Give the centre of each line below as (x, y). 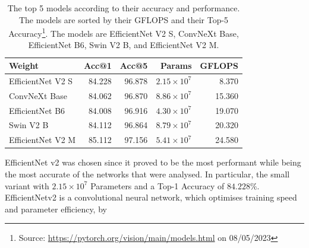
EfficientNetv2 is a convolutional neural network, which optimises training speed (151, 197)
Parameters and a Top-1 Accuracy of (157, 185)
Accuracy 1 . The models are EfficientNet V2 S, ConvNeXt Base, (124, 32)
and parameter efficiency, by (56, 209)
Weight (24, 66)
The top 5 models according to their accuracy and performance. (124, 8)
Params (176, 66)
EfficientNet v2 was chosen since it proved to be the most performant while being (153, 162)
